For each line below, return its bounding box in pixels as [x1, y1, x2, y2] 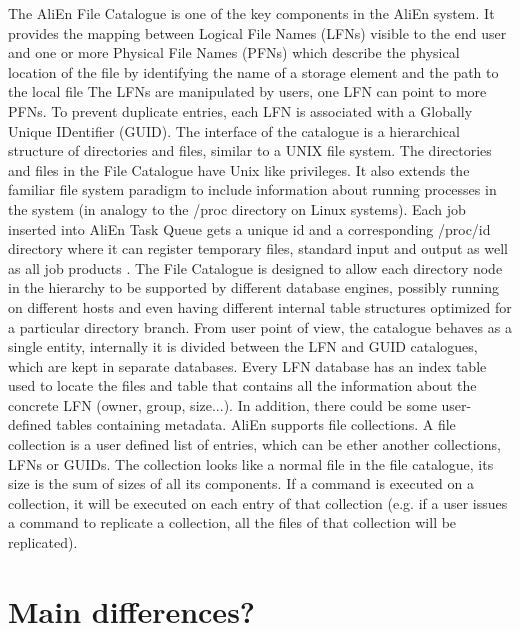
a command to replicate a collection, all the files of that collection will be [8, 512, 457, 533]
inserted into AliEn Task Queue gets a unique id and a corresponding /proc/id [8, 218, 491, 239]
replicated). [8, 532, 78, 553]
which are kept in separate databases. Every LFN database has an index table [8, 355, 487, 376]
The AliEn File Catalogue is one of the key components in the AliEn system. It [8, 3, 495, 23]
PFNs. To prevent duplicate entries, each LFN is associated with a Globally [8, 100, 473, 121]
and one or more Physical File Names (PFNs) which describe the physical [8, 42, 460, 63]
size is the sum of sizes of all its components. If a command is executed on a [8, 473, 475, 494]
